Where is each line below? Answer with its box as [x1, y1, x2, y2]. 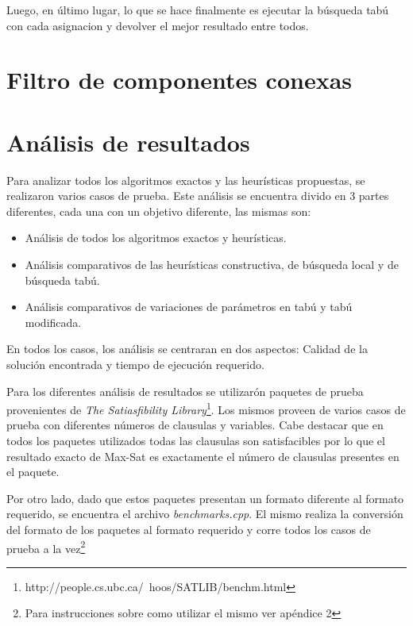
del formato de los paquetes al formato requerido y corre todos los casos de [6, 521, 371, 538]
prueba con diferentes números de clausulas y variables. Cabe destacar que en [6, 417, 384, 433]
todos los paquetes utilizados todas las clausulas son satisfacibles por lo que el [6, 432, 385, 449]
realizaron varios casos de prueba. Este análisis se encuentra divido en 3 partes [6, 187, 389, 204]
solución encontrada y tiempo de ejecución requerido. [6, 356, 264, 373]
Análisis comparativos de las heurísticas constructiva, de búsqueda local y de [25, 256, 399, 273]
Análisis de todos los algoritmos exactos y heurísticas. [25, 229, 287, 246]
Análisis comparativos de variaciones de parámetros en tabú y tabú [25, 298, 353, 315]
